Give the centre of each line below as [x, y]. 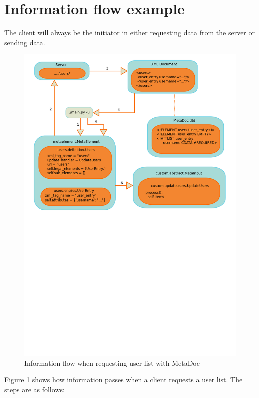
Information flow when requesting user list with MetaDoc [112, 363]
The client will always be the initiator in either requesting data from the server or [129, 32]
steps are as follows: [34, 389]
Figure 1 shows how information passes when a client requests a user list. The [123, 380]
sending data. [25, 42]
